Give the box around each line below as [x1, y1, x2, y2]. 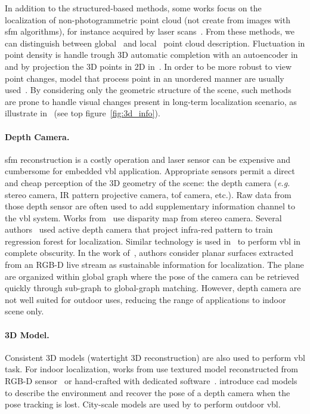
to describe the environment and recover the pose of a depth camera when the [5, 386, 290, 398]
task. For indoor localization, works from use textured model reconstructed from [5, 363, 299, 375]
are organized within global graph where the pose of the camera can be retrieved [5, 270, 299, 282]
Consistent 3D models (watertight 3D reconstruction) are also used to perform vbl [5, 351, 305, 363]
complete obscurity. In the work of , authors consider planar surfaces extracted [5, 246, 294, 259]
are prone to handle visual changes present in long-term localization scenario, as [5, 95, 297, 107]
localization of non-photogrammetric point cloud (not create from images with [5, 13, 290, 26]
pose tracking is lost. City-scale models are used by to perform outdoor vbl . [5, 398, 281, 410]
